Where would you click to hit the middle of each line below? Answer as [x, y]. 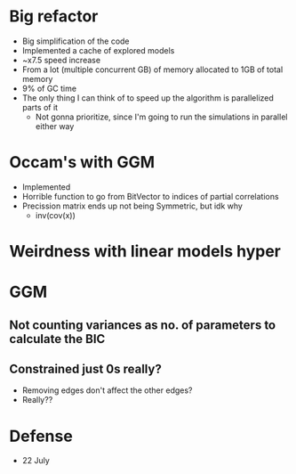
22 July [36, 461]
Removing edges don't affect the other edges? [107, 390]
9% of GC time [49, 88]
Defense [41, 436]
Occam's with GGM [82, 163]
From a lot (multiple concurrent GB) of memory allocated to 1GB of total [152, 69]
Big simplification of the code [76, 41]
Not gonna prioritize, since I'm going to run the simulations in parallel [161, 117]
